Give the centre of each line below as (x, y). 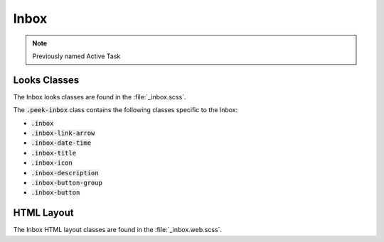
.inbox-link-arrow (63, 133)
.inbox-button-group (67, 182)
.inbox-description (65, 173)
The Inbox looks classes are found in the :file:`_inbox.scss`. (100, 97)
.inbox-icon (52, 163)
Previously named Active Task (76, 56)
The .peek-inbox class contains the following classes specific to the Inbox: (126, 110)
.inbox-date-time (61, 143)
